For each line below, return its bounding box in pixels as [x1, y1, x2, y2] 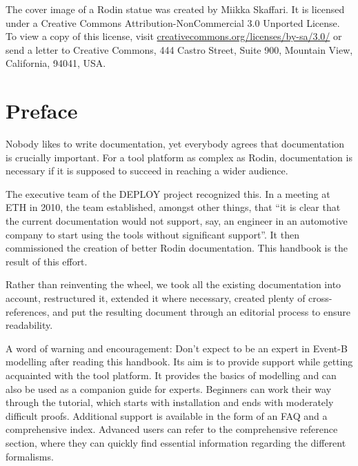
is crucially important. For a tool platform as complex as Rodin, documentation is [6, 150, 352, 164]
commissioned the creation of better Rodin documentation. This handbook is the [6, 241, 348, 255]
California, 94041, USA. [6, 56, 106, 70]
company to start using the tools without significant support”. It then [6, 227, 299, 241]
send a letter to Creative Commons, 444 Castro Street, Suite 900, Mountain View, [6, 42, 353, 57]
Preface [6, 97, 78, 125]
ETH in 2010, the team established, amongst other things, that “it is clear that [6, 200, 341, 214]
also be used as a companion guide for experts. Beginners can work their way [6, 381, 332, 396]
